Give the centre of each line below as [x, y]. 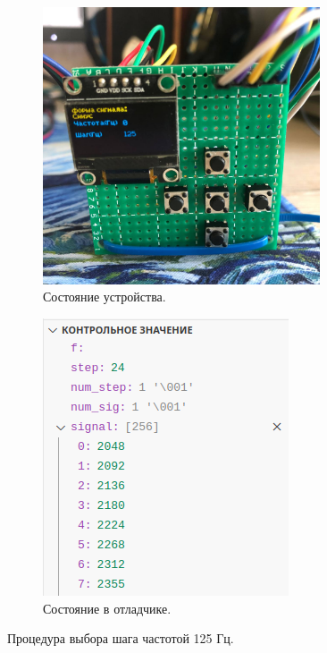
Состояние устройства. [105, 297]
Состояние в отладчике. [107, 608]
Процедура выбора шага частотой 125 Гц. [121, 638]
